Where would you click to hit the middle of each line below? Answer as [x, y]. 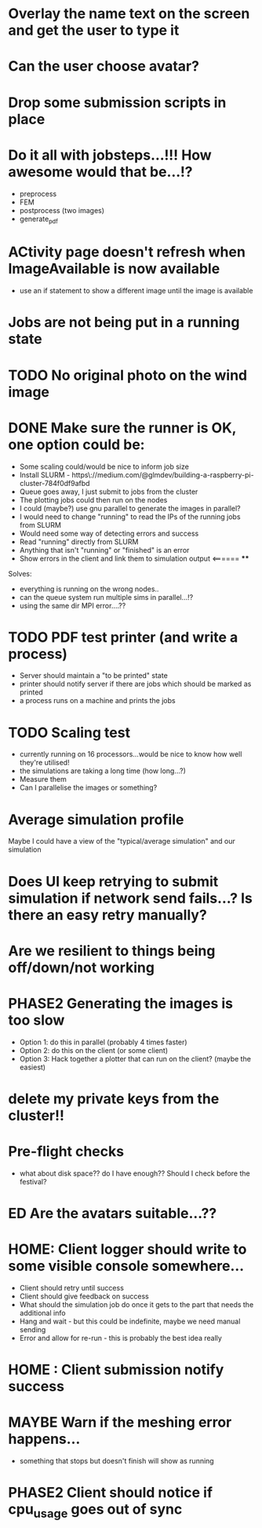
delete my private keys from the [114, 1099]
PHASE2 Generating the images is [121, 1003]
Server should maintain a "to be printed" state [94, 676]
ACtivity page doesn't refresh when [127, 252]
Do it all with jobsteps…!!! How [110, 155]
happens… [44, 1439]
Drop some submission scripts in [117, 102]
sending [33, 1329]
